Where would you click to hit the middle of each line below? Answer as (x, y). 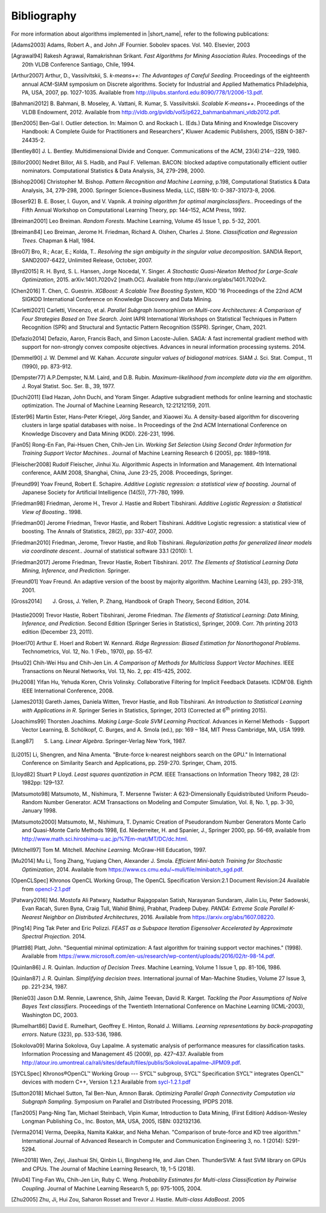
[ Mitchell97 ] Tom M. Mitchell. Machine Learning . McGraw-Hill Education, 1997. (109, 850)
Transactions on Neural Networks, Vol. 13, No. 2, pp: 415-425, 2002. (107, 671)
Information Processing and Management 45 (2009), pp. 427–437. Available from (123, 1054)
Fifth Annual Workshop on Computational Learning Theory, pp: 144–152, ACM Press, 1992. (134, 210)
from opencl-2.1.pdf (46, 889)
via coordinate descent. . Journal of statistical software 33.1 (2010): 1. (107, 551)
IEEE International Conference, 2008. (68, 691)
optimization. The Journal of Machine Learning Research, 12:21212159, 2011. (117, 406)
